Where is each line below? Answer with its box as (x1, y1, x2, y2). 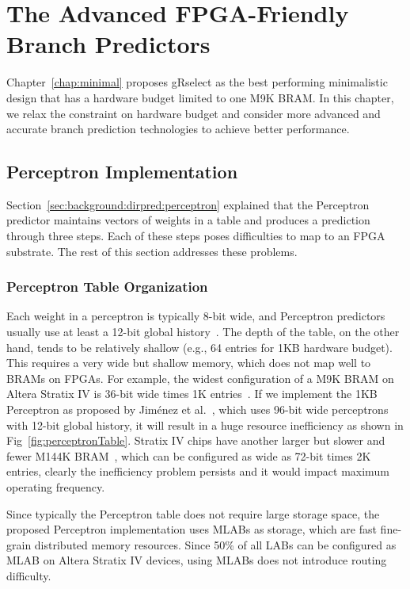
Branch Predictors (6, 28, 211, 60)
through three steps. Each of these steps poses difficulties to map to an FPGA (6, 228, 385, 244)
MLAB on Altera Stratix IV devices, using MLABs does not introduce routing (6, 552, 387, 568)
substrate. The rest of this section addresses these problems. (6, 243, 298, 259)
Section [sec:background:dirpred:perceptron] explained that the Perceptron (6, 196, 370, 212)
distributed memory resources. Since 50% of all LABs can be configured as (34, 536, 397, 553)
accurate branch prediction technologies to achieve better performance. (6, 120, 350, 137)
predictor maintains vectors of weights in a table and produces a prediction (6, 212, 370, 228)
